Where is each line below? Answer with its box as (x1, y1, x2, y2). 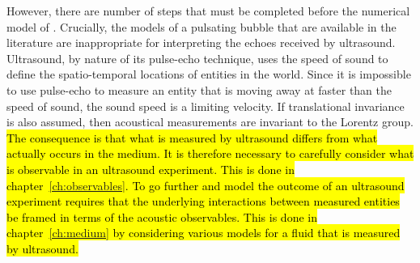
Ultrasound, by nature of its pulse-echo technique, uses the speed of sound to (6, 49, 388, 66)
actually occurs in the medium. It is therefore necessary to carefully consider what (6, 145, 414, 162)
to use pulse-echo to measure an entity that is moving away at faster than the (6, 81, 392, 98)
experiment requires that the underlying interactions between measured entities (6, 193, 400, 210)
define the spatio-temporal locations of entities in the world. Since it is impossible (6, 66, 411, 83)
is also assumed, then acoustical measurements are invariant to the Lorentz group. (6, 113, 414, 130)
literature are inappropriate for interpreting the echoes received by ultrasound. (6, 34, 396, 51)
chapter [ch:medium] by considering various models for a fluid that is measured (6, 224, 401, 241)
